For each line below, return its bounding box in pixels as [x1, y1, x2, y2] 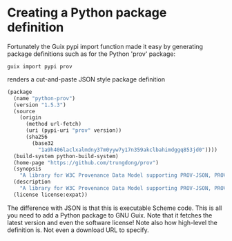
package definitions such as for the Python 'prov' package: [7, 50, 176, 58]
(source [13, 108, 36, 115]
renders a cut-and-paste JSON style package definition [7, 75, 166, 84]
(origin [19, 114, 41, 122]
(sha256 [25, 133, 48, 141]
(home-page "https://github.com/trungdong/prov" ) [13, 159, 159, 166]
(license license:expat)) [13, 191, 88, 198]
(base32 [32, 139, 54, 146]
